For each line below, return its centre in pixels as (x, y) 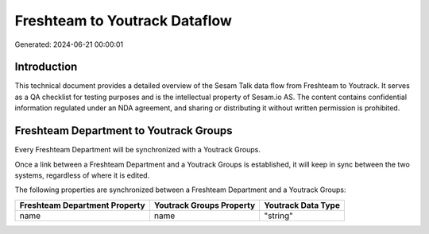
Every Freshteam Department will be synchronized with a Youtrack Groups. (138, 150)
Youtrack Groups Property (205, 205)
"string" (278, 216)
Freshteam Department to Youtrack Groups (124, 131)
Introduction (46, 67)
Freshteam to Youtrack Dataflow (123, 21)
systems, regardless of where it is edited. (82, 175)
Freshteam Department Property (83, 205)
